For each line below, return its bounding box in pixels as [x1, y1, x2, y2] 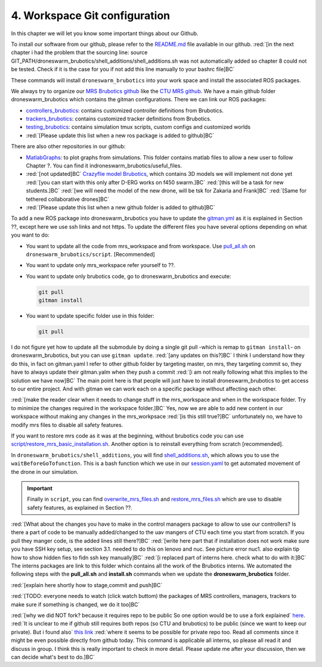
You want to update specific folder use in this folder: [26, 312, 154, 319]
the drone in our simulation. [11, 468, 79, 475]
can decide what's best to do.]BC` [11, 653, 95, 660]
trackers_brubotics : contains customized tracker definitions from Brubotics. [26, 115, 212, 122]
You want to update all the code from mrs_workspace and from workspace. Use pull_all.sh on [26, 242, 256, 250]
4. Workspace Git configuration [11, 9, 171, 22]
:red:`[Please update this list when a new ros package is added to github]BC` [26, 132, 215, 139]
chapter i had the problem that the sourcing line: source [11, 49, 148, 56]
